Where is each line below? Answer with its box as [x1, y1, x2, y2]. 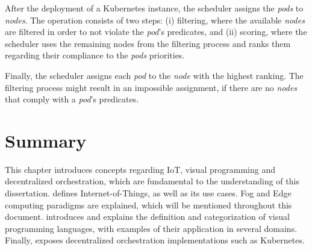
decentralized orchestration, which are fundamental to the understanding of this [5, 175, 299, 187]
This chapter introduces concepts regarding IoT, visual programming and [5, 163, 275, 175]
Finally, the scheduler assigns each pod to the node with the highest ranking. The [5, 69, 304, 81]
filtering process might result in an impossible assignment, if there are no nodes [5, 81, 298, 93]
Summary [5, 128, 87, 152]
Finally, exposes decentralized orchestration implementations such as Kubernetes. [5, 234, 305, 246]
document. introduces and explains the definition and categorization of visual [5, 210, 290, 223]
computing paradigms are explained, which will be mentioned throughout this [5, 198, 292, 211]
